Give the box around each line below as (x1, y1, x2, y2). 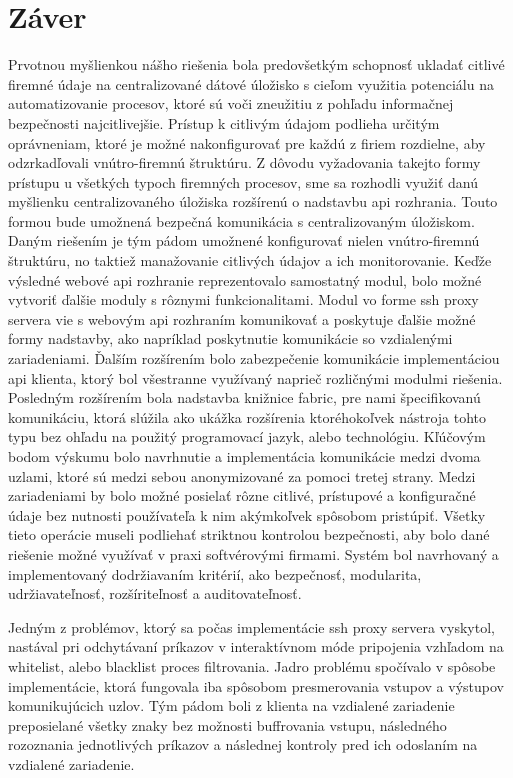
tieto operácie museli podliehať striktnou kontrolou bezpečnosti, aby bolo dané (8, 524, 490, 545)
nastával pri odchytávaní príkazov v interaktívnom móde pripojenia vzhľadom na (8, 636, 504, 657)
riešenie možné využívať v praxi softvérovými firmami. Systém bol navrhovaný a (8, 543, 499, 564)
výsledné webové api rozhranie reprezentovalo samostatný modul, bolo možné (8, 269, 482, 290)
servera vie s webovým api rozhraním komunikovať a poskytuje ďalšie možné (8, 308, 476, 329)
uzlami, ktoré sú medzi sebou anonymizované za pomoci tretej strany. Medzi (8, 465, 476, 486)
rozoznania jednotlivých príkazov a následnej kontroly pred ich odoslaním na (8, 734, 478, 755)
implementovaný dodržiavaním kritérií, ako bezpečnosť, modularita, (8, 563, 422, 584)
